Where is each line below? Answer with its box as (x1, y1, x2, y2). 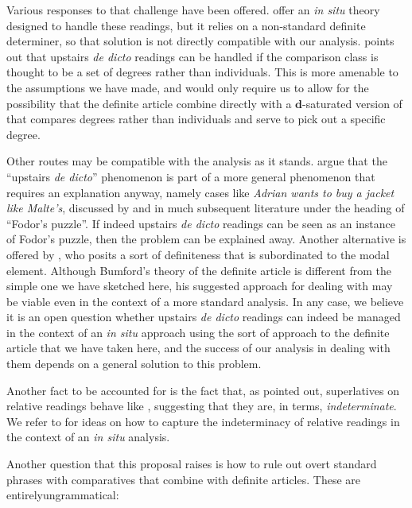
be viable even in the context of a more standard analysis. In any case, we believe (6, 293, 404, 309)
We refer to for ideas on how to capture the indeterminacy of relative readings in (6, 413, 400, 429)
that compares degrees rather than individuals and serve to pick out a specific (6, 111, 386, 127)
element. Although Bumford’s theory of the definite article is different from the (6, 262, 391, 278)
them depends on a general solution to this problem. (6, 355, 262, 372)
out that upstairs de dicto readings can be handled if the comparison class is (6, 48, 379, 64)
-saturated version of (302, 95, 402, 111)
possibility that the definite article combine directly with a (6, 95, 292, 111)
